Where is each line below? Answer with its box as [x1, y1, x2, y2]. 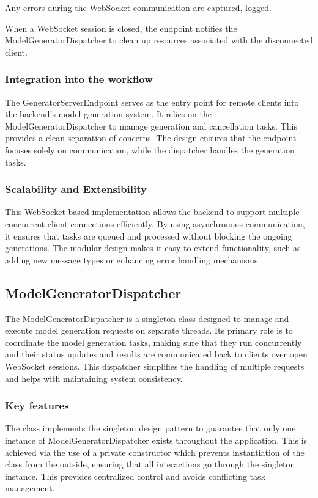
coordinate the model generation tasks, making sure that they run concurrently [5, 335, 302, 348]
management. [5, 482, 55, 494]
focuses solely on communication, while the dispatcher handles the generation [5, 143, 295, 156]
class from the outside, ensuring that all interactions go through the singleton [5, 458, 295, 471]
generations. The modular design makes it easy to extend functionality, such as [5, 241, 301, 254]
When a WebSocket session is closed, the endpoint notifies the [5, 21, 237, 34]
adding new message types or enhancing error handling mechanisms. [5, 253, 261, 266]
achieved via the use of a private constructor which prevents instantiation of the [5, 445, 305, 458]
